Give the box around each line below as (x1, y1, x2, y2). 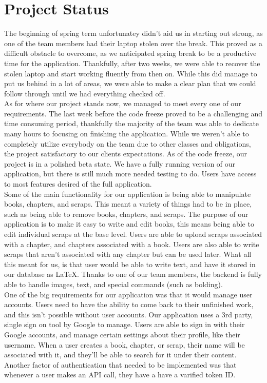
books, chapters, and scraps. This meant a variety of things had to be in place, (4, 198, 252, 209)
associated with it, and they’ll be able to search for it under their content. (4, 349, 237, 360)
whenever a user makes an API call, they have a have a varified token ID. (4, 369, 236, 380)
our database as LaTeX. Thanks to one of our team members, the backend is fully (4, 269, 262, 279)
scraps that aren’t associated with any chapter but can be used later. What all (4, 249, 252, 259)
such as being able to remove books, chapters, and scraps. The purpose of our (4, 208, 249, 219)
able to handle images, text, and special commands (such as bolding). (4, 278, 223, 289)
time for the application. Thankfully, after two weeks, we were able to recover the (4, 57, 260, 68)
